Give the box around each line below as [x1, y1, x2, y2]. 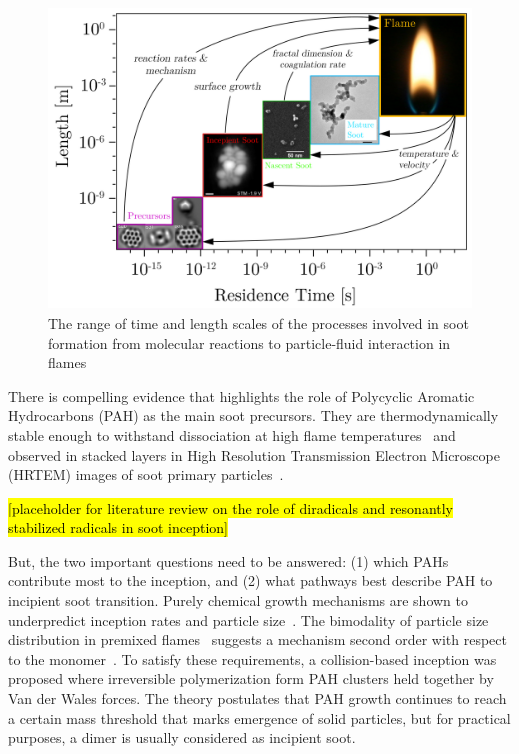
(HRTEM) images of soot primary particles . [8, 464, 284, 485]
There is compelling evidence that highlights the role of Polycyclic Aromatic [8, 385, 475, 406]
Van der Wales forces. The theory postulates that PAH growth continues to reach [8, 688, 507, 709]
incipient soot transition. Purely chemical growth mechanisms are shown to [8, 590, 468, 611]
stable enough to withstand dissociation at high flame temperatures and [8, 424, 456, 445]
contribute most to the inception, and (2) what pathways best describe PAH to [8, 570, 493, 591]
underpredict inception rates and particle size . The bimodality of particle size [8, 609, 489, 630]
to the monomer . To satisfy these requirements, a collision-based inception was [8, 648, 497, 669]
